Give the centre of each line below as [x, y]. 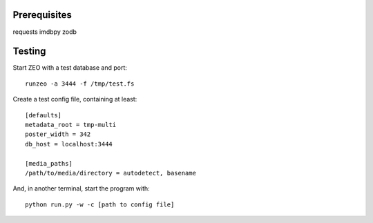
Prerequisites [42, 15]
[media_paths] [49, 163]
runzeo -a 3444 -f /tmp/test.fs [80, 84]
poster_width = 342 [58, 134]
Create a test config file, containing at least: [75, 99]
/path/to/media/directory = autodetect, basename [111, 173]
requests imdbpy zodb [45, 32]
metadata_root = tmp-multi [71, 125]
